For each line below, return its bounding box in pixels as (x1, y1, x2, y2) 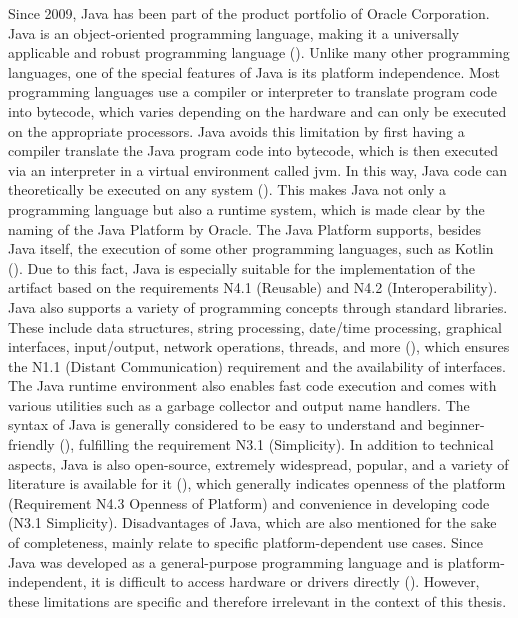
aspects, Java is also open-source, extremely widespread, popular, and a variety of (8, 453, 509, 474)
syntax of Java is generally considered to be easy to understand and (8, 414, 423, 435)
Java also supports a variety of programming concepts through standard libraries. (8, 296, 508, 317)
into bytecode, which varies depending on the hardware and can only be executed (8, 100, 507, 121)
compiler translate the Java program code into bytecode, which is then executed (8, 140, 499, 161)
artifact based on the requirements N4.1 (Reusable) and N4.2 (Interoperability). (8, 277, 498, 298)
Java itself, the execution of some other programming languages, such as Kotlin (8, 238, 494, 259)
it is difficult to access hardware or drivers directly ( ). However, (91, 571, 480, 592)
